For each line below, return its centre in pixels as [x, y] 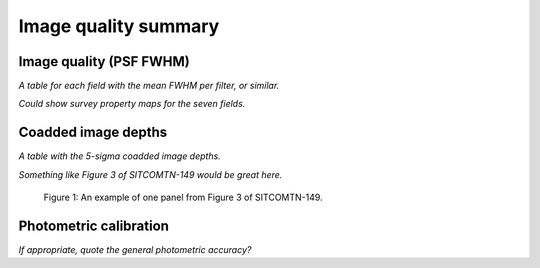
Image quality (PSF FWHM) [104, 61]
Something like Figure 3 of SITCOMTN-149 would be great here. [150, 174]
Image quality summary [119, 26]
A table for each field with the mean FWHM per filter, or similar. [149, 86]
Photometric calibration [94, 225]
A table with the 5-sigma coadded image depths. [120, 156]
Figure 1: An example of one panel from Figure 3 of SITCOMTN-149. [183, 197]
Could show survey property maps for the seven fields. [132, 104]
